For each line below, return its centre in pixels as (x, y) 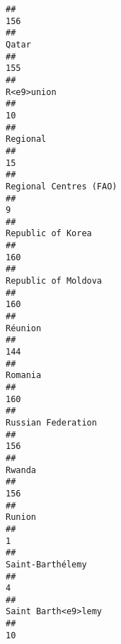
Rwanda (21, 470)
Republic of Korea (49, 234)
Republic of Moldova (54, 281)
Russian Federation (51, 422)
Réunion (24, 328)
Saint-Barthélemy (46, 564)
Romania (24, 376)
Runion (21, 517)
